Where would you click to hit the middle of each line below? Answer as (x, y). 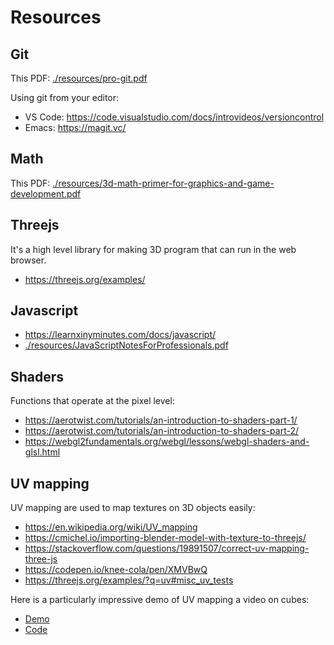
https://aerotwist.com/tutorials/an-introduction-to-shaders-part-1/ (161, 420)
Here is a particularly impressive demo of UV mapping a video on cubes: (160, 600)
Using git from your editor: (65, 97)
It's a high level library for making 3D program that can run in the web (153, 249)
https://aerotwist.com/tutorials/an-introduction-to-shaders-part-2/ (162, 431)
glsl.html (42, 452)
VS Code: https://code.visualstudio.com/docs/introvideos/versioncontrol (174, 117)
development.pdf (46, 193)
